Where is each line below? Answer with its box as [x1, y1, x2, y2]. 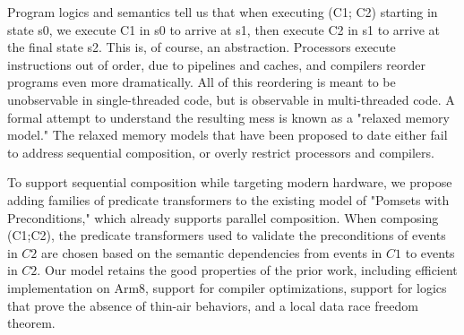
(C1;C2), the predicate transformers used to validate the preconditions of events [7, 226, 446, 245]
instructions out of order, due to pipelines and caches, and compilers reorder [7, 55, 425, 73]
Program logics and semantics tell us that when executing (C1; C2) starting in [7, 3, 438, 21]
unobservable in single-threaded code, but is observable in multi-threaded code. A [7, 90, 455, 108]
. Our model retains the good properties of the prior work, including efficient [37, 261, 458, 279]
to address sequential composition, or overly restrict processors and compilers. [7, 142, 434, 161]
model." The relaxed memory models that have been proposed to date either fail [7, 125, 448, 144]
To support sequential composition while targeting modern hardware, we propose [7, 173, 452, 192]
